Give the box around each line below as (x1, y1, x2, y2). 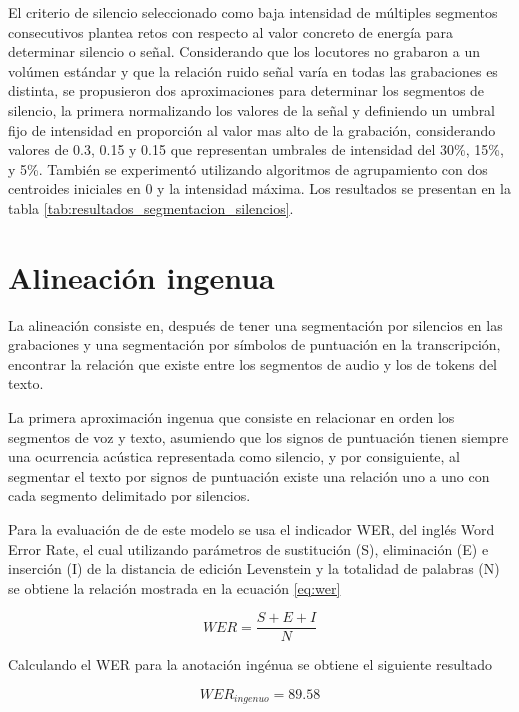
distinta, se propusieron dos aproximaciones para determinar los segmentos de (8, 80, 485, 101)
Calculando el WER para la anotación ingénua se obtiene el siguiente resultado (8, 654, 493, 675)
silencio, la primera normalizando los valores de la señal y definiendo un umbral (8, 99, 496, 120)
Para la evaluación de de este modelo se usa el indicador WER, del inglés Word (8, 519, 495, 539)
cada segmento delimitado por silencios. (8, 485, 251, 506)
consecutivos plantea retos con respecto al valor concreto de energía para (8, 21, 453, 42)
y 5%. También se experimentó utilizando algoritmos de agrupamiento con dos (8, 158, 488, 179)
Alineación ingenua (8, 256, 275, 297)
